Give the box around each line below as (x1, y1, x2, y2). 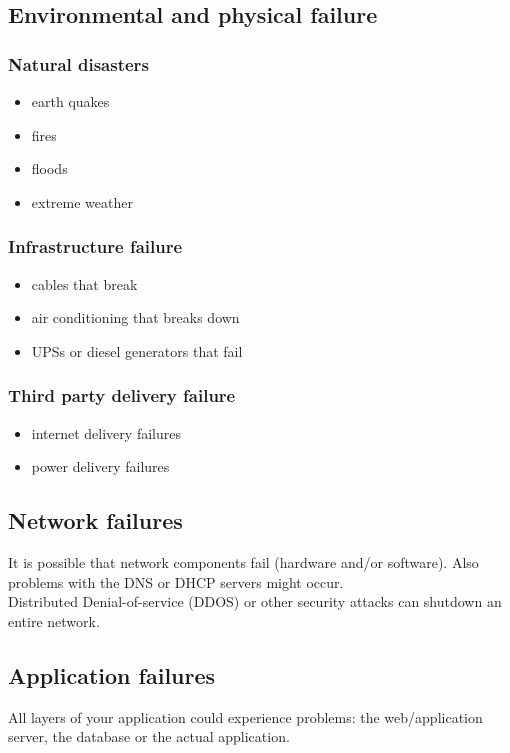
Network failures (8, 505, 183, 536)
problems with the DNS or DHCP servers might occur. (8, 571, 344, 592)
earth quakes (31, 91, 110, 111)
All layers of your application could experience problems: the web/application (8, 706, 483, 727)
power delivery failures (31, 456, 170, 477)
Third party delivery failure (8, 383, 236, 408)
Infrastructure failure (8, 234, 183, 259)
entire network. (8, 610, 100, 631)
